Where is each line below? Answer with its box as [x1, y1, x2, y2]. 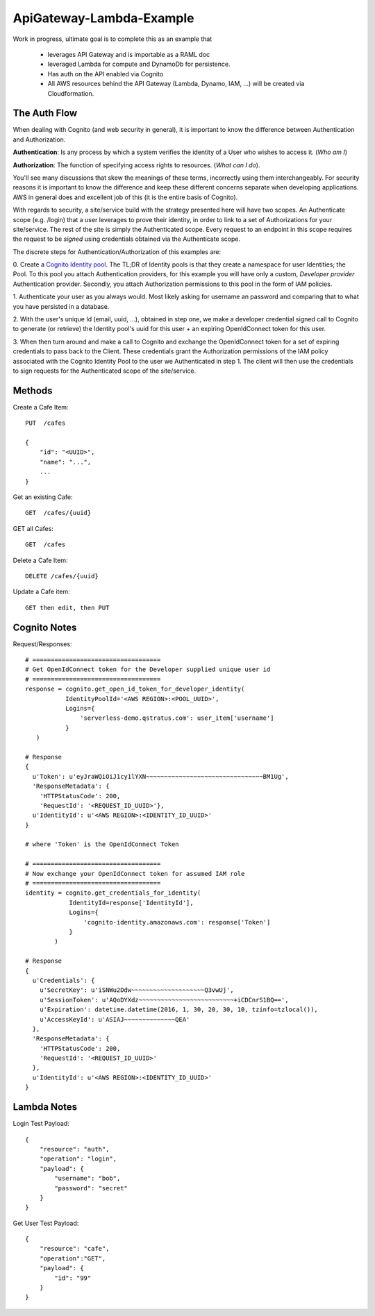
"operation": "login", [39, 1155, 117, 1163]
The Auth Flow [12, 108, 78, 119]
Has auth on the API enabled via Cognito [47, 69, 164, 78]
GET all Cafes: [12, 524, 53, 532]
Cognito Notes [12, 621, 77, 633]
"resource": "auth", [39, 1145, 110, 1153]
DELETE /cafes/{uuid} [25, 572, 99, 580]
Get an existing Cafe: [12, 493, 73, 501]
